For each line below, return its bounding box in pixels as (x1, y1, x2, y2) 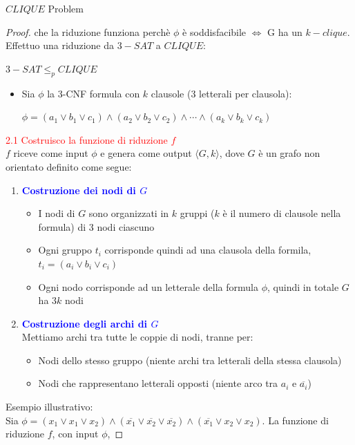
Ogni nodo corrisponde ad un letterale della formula (38, 279, 258, 294)
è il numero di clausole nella (222, 206, 341, 220)
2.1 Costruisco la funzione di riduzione (6, 132, 168, 146)
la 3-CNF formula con (47, 86, 140, 100)
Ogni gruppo (38, 243, 93, 257)
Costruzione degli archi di (21, 316, 148, 330)
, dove (219, 146, 244, 160)
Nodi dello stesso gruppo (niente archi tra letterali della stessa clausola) (38, 352, 342, 367)
